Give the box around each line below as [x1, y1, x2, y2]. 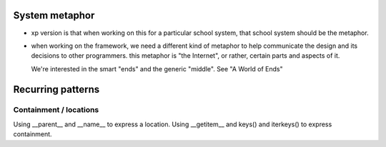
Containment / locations [13, 105, 99, 115]
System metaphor [13, 9, 95, 21]
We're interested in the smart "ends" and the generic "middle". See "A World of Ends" [31, 64, 283, 73]
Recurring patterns [13, 83, 100, 96]
